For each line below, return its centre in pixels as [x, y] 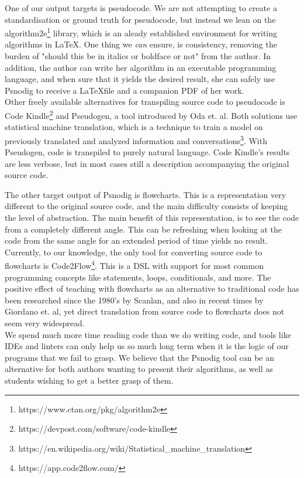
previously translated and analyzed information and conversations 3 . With [136, 139]
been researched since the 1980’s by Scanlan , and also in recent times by [134, 300]
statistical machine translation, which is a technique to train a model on [134, 127]
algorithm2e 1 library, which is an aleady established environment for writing [141, 32]
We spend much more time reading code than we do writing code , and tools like [148, 334]
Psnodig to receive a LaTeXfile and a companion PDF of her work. [125, 90]
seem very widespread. [45, 323]
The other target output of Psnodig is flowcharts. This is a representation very [146, 194]
